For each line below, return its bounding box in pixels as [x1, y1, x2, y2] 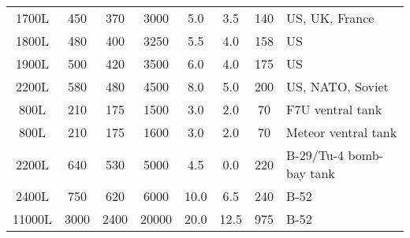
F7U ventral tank [285, 100, 382, 118]
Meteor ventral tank [285, 123, 397, 141]
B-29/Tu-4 [285, 146, 345, 164]
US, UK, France [285, 9, 375, 27]
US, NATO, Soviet [285, 77, 389, 95]
